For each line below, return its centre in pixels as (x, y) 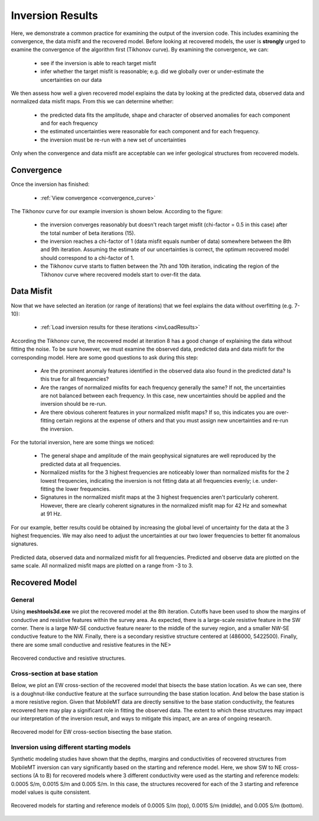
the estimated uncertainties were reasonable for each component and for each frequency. (150, 132)
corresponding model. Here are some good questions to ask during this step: (105, 357)
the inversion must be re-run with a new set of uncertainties (113, 140)
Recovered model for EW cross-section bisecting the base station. (92, 732)
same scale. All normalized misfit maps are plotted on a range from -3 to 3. (102, 566)
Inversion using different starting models (71, 748)
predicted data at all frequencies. (81, 464)
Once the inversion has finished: (50, 184)
